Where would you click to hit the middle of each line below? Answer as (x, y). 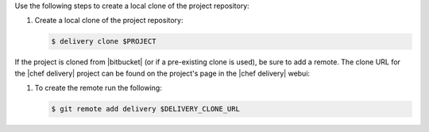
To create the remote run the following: (98, 88)
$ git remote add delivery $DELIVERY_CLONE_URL (145, 109)
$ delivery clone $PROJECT (104, 41)
